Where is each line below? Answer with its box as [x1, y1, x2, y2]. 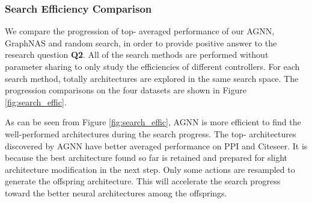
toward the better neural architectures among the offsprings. [5, 186, 227, 199]
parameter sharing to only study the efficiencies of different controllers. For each [5, 60, 300, 72]
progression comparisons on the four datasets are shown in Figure [5, 84, 246, 96]
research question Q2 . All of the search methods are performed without [5, 48, 269, 61]
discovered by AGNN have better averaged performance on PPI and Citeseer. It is [5, 139, 308, 152]
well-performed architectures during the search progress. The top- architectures [5, 127, 296, 140]
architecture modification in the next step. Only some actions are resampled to [5, 163, 295, 175]
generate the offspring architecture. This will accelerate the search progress [5, 175, 281, 187]
